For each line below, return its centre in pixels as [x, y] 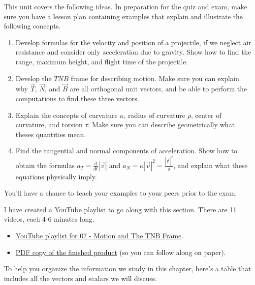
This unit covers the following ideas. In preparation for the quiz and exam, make [126, 6]
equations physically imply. [56, 176]
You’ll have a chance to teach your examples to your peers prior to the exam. [121, 193]
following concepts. [32, 26]
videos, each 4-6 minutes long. [49, 219]
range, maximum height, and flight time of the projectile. [102, 61]
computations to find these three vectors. [77, 98]
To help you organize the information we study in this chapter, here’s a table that [127, 269]
